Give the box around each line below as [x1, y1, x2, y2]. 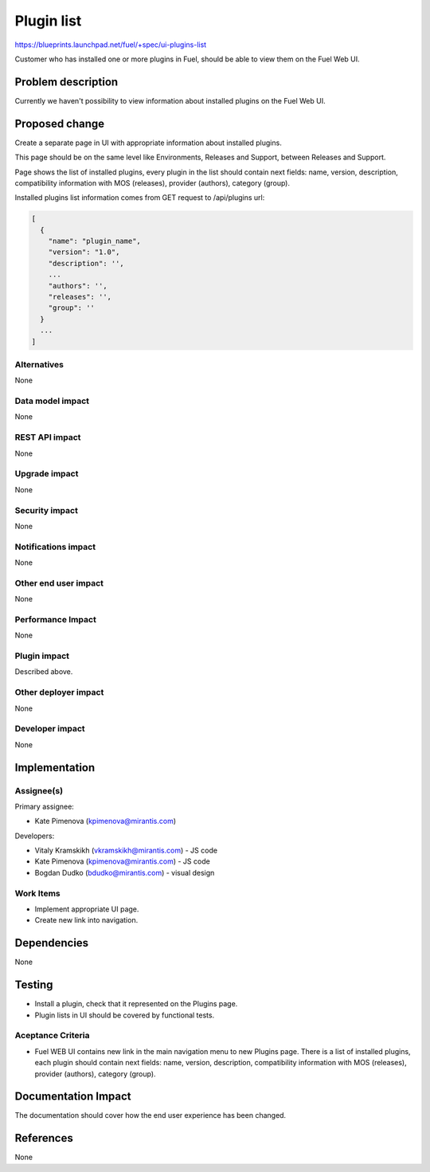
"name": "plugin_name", [48, 237, 141, 246]
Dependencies [14, 936, 89, 950]
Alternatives [14, 359, 64, 370]
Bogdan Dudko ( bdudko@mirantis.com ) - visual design [34, 868, 215, 877]
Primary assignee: [14, 802, 75, 811]
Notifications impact [14, 541, 96, 552]
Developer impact [14, 723, 85, 735]
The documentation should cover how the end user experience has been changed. [14, 1111, 287, 1120]
